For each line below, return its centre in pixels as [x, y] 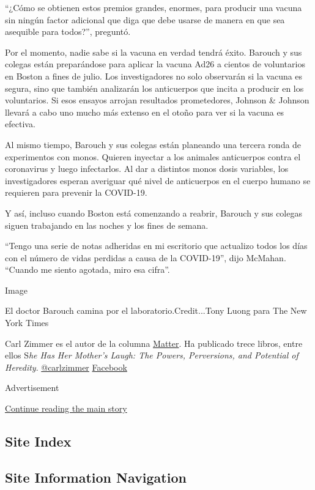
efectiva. [20, 124]
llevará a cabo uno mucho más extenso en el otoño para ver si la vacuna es [145, 112]
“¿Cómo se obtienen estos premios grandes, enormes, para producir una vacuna [154, 7]
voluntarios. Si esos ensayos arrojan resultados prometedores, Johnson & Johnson [157, 100]
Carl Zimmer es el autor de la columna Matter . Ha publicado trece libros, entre [154, 343]
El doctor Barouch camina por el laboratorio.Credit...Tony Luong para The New [156, 310]
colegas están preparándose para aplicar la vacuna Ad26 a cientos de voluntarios [155, 64]
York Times [27, 323]
